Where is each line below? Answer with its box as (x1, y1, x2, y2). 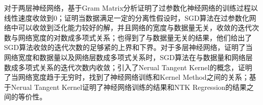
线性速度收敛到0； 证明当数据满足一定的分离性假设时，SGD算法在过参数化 (4, 12, 249, 23)
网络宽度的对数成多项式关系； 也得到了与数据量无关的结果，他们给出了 (18, 32, 252, 42)
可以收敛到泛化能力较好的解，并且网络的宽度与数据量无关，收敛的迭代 (18, 22, 252, 33)
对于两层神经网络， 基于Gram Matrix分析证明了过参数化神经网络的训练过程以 (4, 3, 258, 13)
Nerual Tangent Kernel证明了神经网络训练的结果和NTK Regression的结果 (11, 81, 247, 92)
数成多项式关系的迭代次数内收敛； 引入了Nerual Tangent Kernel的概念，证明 (4, 62, 252, 72)
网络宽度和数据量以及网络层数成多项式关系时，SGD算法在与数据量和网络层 (4, 51, 253, 62)
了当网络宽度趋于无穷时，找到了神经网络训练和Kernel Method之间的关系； (4, 72, 249, 82)
